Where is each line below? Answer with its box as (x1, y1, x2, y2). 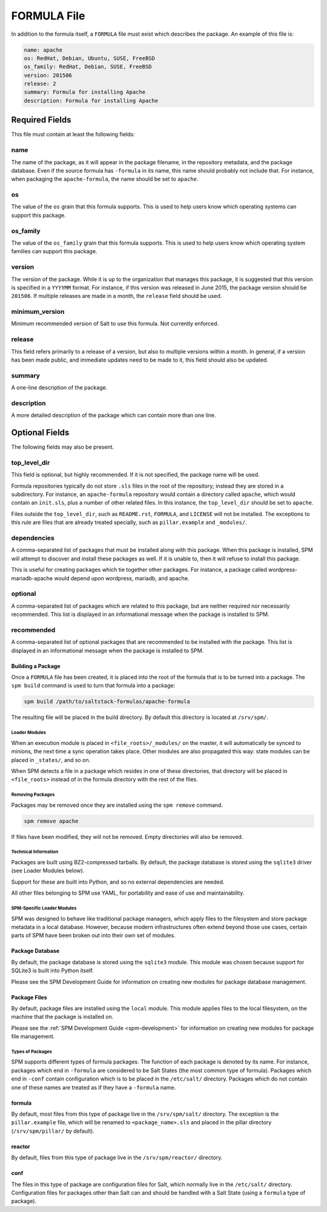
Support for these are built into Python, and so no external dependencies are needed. (11, 878, 225, 886)
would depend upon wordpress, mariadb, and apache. (54, 574, 190, 581)
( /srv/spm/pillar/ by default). (11, 1127, 95, 1134)
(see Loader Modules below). (11, 867, 85, 875)
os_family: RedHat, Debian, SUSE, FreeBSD (24, 64, 152, 70)
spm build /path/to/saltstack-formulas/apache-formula (24, 698, 190, 705)
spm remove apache (24, 818, 79, 824)
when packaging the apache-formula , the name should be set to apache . (11, 176, 199, 183)
